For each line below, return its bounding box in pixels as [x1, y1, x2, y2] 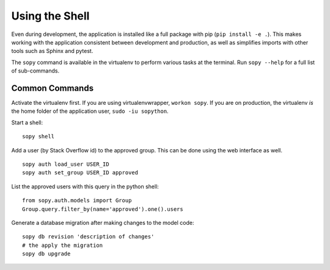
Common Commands [11, 83, 94, 93]
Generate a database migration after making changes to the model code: [11, 219, 194, 226]
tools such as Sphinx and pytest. [11, 48, 94, 55]
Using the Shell [11, 9, 90, 23]
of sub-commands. [11, 67, 60, 74]
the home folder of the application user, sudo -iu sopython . [11, 107, 169, 115]
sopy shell [22, 133, 55, 140]
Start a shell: [11, 119, 43, 126]
